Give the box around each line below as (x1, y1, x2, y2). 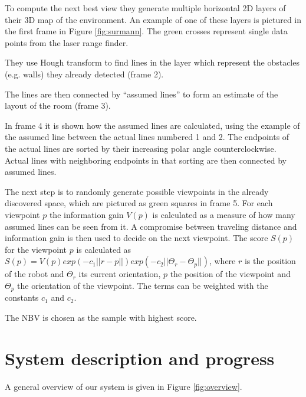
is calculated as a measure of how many (152, 208, 295, 220)
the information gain (49, 208, 124, 220)
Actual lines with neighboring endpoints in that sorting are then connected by (5, 154, 287, 166)
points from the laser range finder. (5, 36, 129, 48)
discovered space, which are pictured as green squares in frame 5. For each (5, 197, 273, 209)
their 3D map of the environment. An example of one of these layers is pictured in (5, 13, 302, 25)
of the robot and (5, 268, 64, 280)
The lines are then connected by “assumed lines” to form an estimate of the (5, 87, 278, 100)
